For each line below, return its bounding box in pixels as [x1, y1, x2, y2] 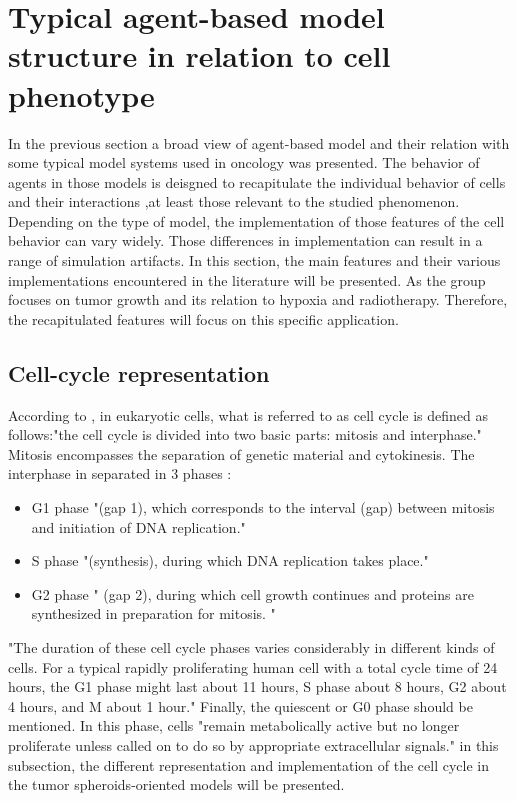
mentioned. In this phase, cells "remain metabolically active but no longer [8, 715, 460, 736]
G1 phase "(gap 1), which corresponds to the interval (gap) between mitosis [31, 497, 495, 518]
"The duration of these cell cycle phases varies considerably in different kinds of [8, 636, 495, 657]
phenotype [8, 74, 155, 115]
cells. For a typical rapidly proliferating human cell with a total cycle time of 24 [8, 656, 498, 677]
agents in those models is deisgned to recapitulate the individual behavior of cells [8, 171, 506, 192]
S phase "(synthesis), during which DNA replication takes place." [31, 550, 429, 571]
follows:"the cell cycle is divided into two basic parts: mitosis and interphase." [8, 424, 482, 445]
